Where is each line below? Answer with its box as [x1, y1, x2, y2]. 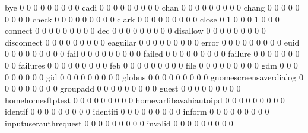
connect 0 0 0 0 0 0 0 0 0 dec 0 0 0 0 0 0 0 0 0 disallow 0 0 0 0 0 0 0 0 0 [5, 24, 266, 37]
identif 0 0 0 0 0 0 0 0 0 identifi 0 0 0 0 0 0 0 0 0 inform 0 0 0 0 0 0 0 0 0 [5, 105, 269, 118]
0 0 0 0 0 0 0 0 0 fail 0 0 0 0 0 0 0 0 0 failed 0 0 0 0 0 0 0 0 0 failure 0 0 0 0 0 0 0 [5, 47, 300, 60]
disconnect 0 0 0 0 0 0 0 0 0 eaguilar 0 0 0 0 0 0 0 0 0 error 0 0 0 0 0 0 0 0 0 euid [5, 35, 300, 48]
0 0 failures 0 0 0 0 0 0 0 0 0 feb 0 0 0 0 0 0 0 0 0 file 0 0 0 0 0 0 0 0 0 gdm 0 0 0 [5, 59, 298, 71]
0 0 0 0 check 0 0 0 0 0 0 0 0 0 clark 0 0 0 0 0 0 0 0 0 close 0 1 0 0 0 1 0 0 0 [5, 12, 280, 25]
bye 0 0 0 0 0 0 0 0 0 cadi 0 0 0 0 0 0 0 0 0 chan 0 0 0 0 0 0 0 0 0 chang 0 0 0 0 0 [5, 1, 300, 13]
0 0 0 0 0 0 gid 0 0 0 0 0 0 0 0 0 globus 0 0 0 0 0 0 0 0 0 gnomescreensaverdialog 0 [5, 70, 304, 83]
